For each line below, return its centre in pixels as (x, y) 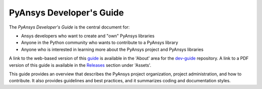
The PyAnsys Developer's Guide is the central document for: (69, 27)
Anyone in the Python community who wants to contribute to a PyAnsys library (100, 43)
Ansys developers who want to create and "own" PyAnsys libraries (88, 36)
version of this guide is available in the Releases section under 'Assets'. (80, 65)
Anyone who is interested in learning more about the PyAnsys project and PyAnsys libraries (112, 49)
